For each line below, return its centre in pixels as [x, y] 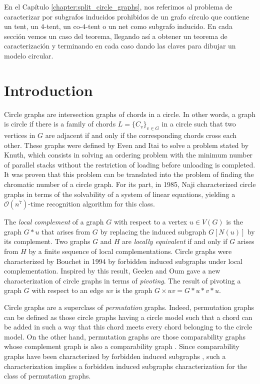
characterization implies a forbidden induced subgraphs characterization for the [125, 366]
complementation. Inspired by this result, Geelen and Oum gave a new [112, 271]
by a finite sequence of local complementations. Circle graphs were [130, 251]
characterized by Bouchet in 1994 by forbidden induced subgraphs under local [123, 261]
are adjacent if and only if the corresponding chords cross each [141, 135]
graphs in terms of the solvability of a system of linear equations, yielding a [120, 194]
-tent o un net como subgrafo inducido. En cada [159, 26]
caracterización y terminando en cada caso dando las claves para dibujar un [120, 46]
